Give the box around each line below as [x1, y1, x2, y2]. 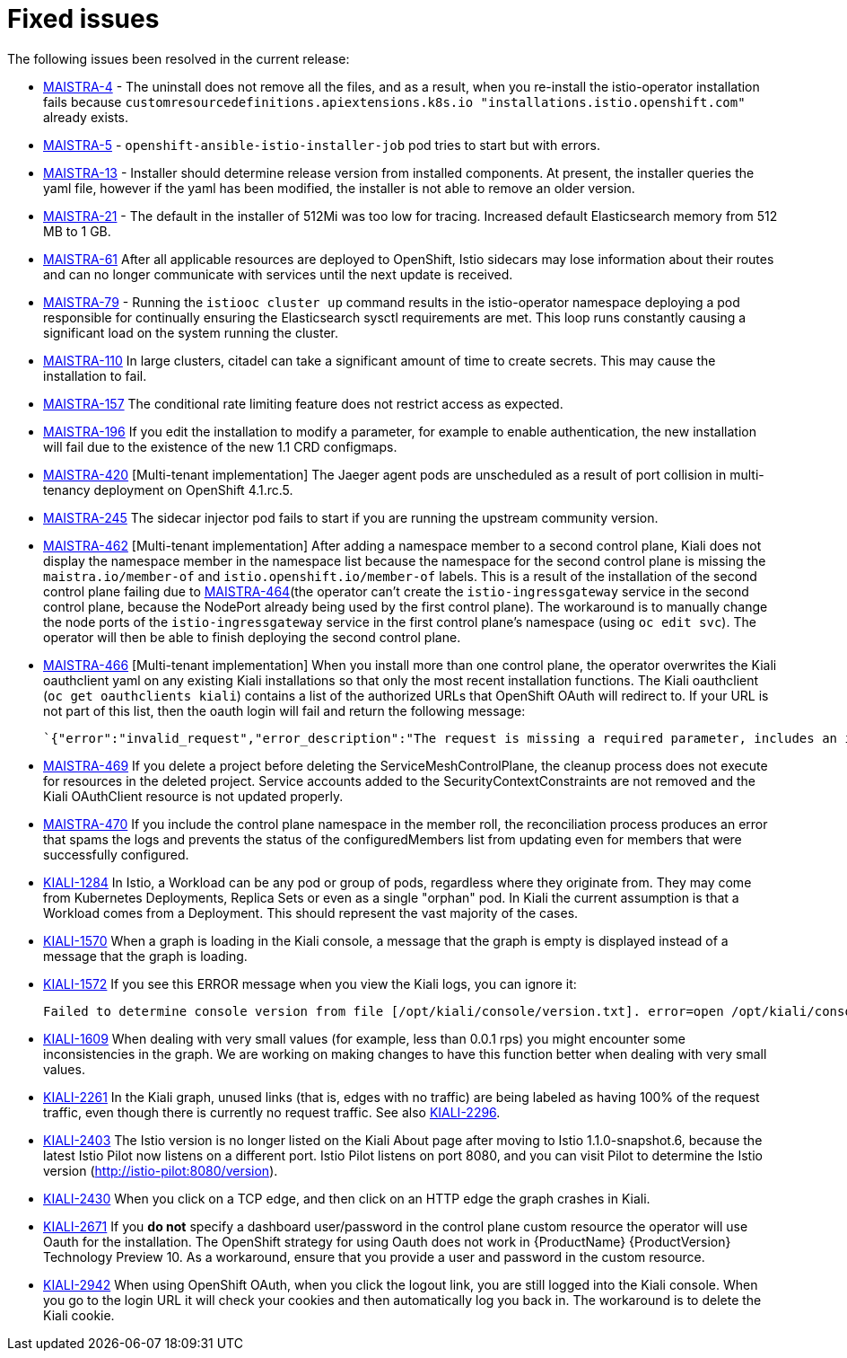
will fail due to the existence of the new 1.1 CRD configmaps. [43, 438, 397, 454]
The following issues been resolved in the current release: [7, 50, 350, 66]
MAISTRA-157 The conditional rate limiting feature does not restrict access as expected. [43, 395, 563, 411]
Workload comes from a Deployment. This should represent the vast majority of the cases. [43, 904, 579, 921]
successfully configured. [43, 846, 189, 862]
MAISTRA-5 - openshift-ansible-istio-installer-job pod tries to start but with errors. [43, 137, 600, 153]
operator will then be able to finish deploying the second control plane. [43, 629, 461, 645]
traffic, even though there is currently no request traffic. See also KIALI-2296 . [43, 1104, 501, 1120]
